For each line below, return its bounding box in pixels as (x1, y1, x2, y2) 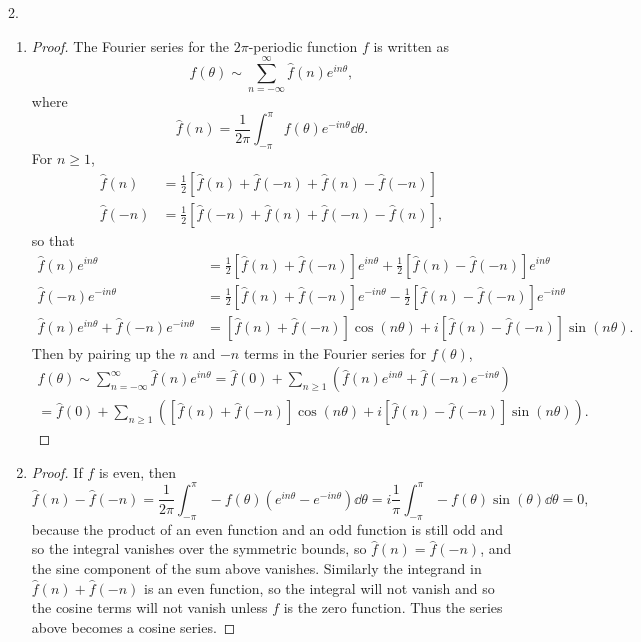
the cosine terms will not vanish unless (31, 597, 268, 618)
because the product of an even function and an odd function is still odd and (31, 518, 504, 539)
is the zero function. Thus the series (283, 597, 503, 618)
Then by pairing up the (31, 342, 175, 363)
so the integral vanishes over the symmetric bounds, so (31, 538, 367, 559)
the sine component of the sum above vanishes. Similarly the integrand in (31, 557, 482, 578)
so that (31, 229, 75, 250)
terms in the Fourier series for (243, 342, 427, 363)
